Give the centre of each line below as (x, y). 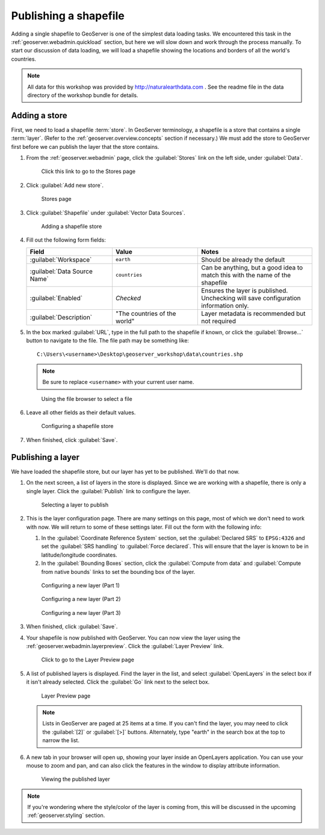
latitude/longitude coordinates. (79, 555)
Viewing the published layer (76, 779)
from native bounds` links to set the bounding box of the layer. (118, 572)
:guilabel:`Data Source (61, 271)
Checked (128, 298)
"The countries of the (146, 314)
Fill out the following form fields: (66, 240)
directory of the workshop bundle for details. (83, 95)
